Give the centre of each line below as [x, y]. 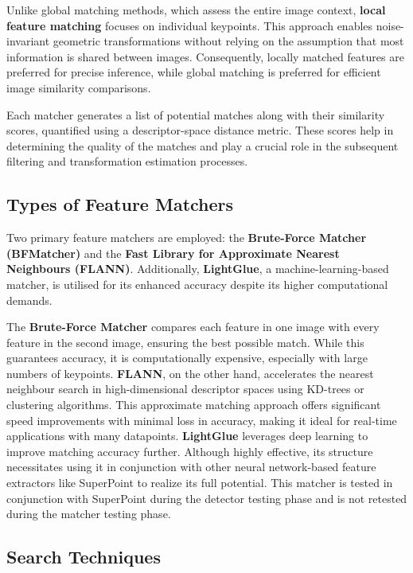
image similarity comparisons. [79, 87]
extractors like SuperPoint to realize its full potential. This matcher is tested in [200, 483]
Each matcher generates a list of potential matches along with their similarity [196, 114]
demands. [29, 300]
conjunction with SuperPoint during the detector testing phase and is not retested [207, 498]
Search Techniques [84, 557]
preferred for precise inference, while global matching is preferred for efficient [194, 72]
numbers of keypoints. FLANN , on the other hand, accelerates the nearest [190, 373]
